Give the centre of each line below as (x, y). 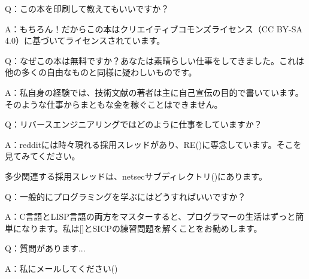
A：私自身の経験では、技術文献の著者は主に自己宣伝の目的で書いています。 (154, 92)
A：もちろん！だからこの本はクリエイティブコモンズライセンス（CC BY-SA (154, 28)
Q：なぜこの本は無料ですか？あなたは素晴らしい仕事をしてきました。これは (155, 60)
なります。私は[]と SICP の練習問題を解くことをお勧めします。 (142, 228)
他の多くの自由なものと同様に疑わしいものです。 (101, 72)
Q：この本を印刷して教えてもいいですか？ (87, 8)
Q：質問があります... (45, 248)
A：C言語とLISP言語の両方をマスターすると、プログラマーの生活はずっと (150, 216)
